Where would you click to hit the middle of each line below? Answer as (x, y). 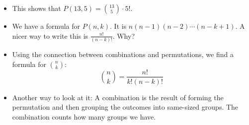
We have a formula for (46, 26)
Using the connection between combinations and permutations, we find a (123, 54)
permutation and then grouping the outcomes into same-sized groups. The (125, 107)
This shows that (37, 8)
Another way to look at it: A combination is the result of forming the (118, 97)
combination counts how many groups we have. (84, 116)
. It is (118, 26)
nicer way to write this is (50, 35)
